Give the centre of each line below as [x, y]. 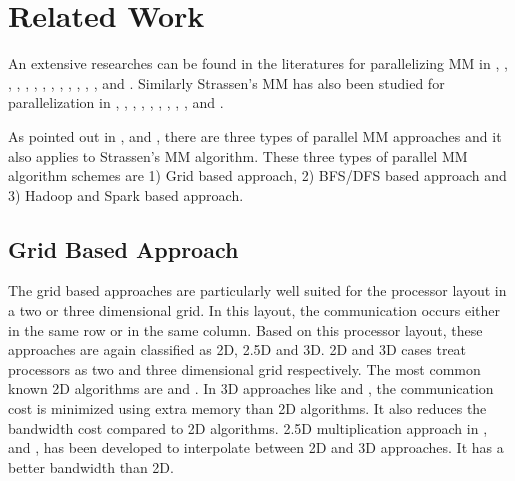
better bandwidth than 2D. [91, 466]
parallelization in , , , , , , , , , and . [116, 102]
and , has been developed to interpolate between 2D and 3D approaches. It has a [256, 447]
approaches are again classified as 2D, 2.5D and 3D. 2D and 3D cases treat [237, 349]
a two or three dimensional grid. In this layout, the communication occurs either [254, 310]
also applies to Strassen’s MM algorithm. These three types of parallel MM [238, 155]
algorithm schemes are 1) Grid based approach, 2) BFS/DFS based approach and [257, 175]
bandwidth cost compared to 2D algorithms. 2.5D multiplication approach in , [248, 427]
